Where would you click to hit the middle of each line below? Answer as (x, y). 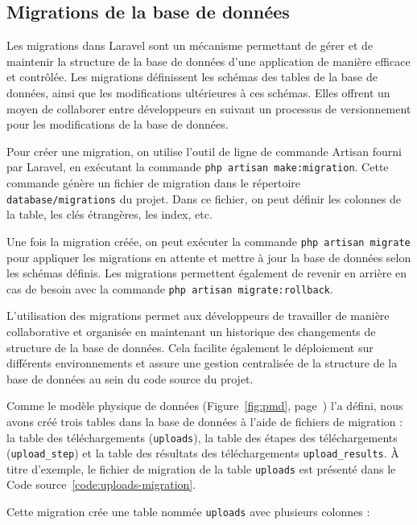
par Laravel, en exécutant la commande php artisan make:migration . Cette (198, 167)
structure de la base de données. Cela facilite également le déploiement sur (190, 347)
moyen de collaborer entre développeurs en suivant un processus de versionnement (209, 108)
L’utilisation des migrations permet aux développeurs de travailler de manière (198, 316)
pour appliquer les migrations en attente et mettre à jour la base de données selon (209, 257)
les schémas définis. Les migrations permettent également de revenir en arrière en (207, 273)
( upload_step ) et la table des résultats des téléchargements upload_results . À (203, 453)
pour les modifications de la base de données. (118, 124)
